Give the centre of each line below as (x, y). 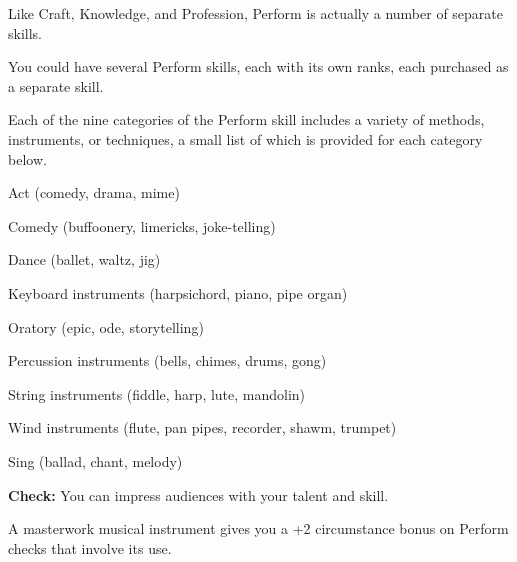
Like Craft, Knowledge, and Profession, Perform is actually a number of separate (256, 13)
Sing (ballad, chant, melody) (95, 460)
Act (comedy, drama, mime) (94, 192)
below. (27, 158)
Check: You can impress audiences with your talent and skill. (198, 494)
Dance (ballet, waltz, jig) (84, 259)
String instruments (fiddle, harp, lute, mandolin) (157, 393)
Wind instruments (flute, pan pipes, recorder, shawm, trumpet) (202, 427)
